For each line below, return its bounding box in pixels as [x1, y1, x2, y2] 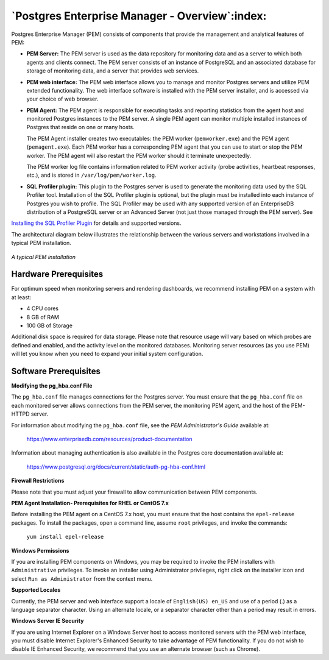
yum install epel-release [26, 533, 104, 541]
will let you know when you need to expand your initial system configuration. [11, 350, 203, 358]
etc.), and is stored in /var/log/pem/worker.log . [26, 171, 157, 179]
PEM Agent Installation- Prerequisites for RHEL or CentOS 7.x [11, 499, 169, 506]
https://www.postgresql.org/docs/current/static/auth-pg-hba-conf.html [26, 463, 206, 470]
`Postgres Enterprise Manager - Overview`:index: [11, 9, 267, 23]
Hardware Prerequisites [11, 269, 104, 280]
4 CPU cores [26, 305, 59, 312]
